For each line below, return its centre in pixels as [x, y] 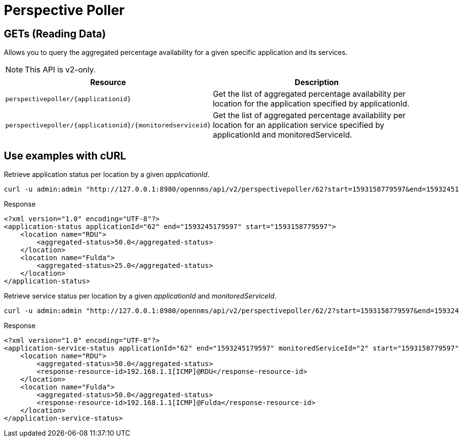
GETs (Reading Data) [55, 34]
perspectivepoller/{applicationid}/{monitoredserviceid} [108, 125]
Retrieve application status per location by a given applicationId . [107, 175]
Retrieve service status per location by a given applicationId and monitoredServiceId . [140, 296]
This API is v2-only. [60, 70]
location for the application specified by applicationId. [311, 104]
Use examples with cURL [65, 156]
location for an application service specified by [299, 125]
